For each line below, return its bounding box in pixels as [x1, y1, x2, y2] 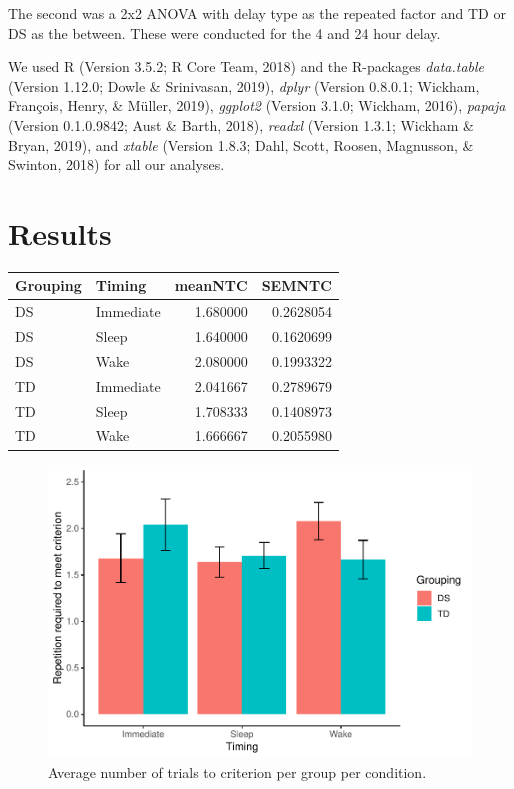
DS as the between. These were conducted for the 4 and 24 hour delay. [8, 22, 441, 43]
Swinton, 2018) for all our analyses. [8, 154, 225, 175]
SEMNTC [261, 275, 332, 296]
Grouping [15, 275, 82, 296]
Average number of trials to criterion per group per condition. [48, 761, 427, 782]
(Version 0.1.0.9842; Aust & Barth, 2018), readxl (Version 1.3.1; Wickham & [8, 114, 474, 135]
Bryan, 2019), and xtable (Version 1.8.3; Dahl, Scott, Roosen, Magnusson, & [8, 134, 474, 155]
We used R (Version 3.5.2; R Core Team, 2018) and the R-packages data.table [8, 56, 485, 77]
